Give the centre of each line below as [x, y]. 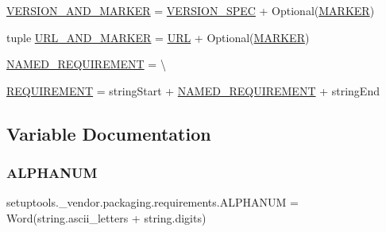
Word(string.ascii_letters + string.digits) [106, 217]
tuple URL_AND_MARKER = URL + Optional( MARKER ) [158, 37]
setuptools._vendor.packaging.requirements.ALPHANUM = [152, 202]
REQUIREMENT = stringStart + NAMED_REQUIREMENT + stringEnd [193, 90]
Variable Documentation [109, 133]
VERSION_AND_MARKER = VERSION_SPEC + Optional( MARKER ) [191, 10]
